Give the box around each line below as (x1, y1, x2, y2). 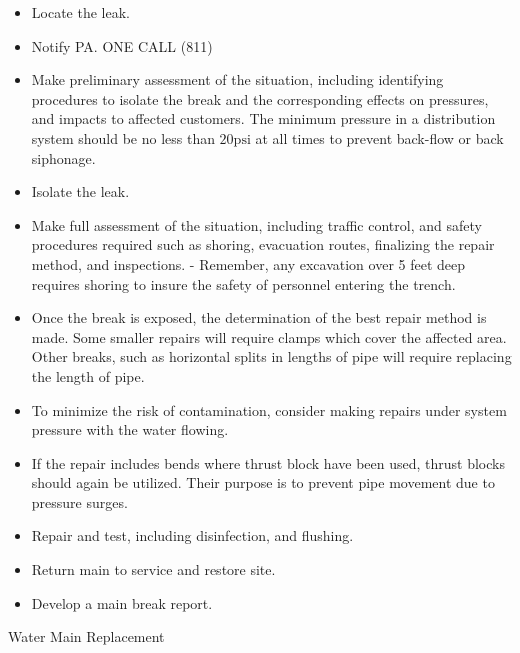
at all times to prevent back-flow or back (255, 127, 504, 148)
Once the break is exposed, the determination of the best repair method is (31, 307, 487, 328)
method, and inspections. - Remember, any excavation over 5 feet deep (31, 253, 466, 274)
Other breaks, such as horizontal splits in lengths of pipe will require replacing (31, 346, 512, 367)
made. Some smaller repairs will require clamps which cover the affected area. (31, 326, 507, 347)
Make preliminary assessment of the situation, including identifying (31, 69, 444, 90)
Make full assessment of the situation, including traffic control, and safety (31, 214, 482, 235)
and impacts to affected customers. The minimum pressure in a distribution (31, 108, 496, 129)
